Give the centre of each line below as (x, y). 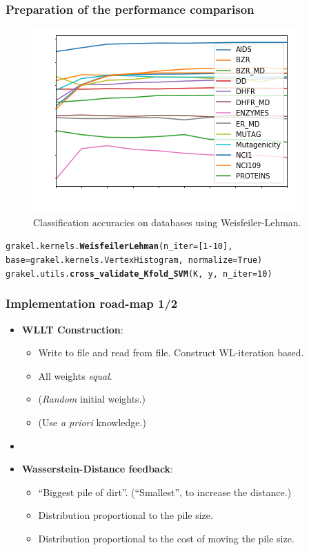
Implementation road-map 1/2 (92, 303)
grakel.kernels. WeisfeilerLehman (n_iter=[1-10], (119, 247)
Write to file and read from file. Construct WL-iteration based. (171, 352)
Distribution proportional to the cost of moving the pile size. (166, 538)
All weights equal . (75, 375)
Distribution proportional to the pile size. (126, 515)
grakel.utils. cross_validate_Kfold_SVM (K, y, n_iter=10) (139, 274)
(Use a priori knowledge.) (92, 422)
